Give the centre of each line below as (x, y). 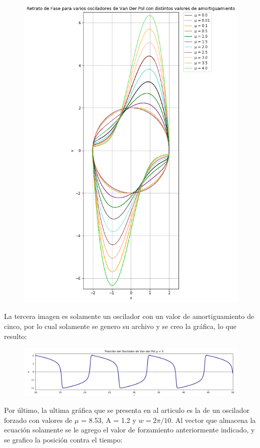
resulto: (16, 336)
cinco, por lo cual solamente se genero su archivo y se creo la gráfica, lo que (120, 326)
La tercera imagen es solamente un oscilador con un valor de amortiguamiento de (129, 316)
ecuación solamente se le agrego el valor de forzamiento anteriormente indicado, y (129, 430)
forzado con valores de (38, 420)
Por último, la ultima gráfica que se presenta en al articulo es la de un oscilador (127, 410)
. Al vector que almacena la (213, 420)
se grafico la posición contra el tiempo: (63, 439)
